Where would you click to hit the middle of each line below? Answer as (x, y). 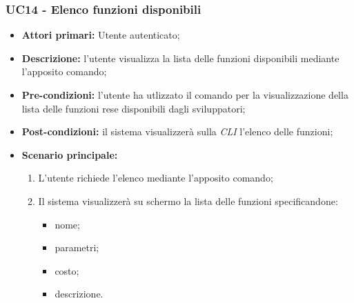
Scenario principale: (70, 154)
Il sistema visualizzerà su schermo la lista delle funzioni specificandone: (188, 201)
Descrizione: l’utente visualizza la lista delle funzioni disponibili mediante (180, 58)
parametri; (77, 247)
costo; (67, 270)
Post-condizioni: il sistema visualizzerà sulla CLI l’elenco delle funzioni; (177, 131)
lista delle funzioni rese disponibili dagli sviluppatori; (134, 108)
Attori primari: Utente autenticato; (101, 35)
